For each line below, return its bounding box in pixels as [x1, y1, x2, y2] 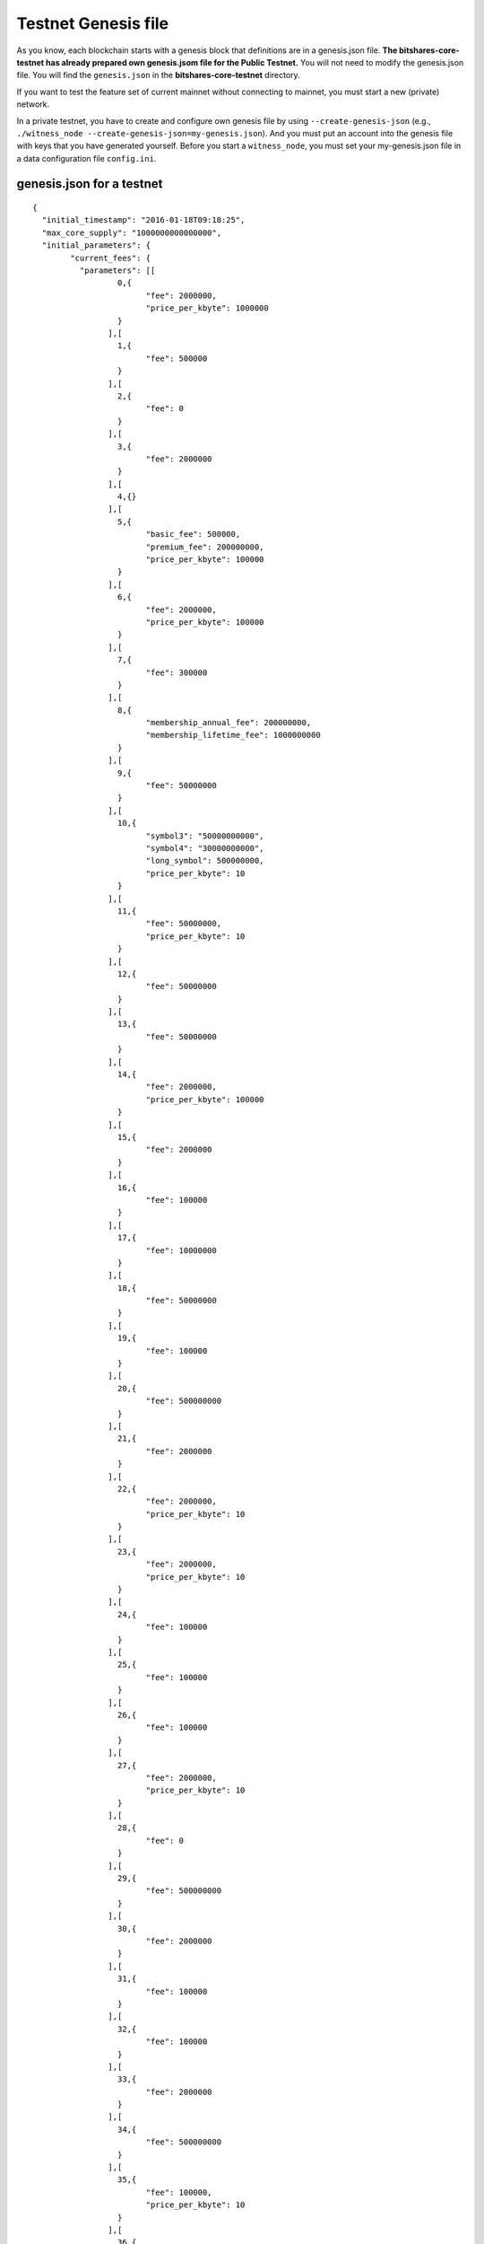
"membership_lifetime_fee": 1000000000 [145, 730, 322, 741]
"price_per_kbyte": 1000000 [145, 303, 269, 313]
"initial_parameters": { [41, 241, 151, 250]
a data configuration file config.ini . [16, 153, 157, 163]
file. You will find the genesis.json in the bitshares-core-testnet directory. [16, 70, 300, 81]
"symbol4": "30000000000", [145, 844, 264, 853]
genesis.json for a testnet [16, 176, 163, 192]
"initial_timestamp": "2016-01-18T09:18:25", [41, 215, 246, 225]
